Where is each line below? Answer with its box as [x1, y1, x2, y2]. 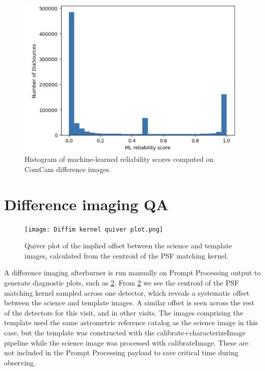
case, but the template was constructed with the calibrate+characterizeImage [4, 327, 246, 337]
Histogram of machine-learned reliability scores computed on [24, 154, 214, 164]
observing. [4, 357, 36, 367]
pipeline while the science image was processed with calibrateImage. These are [4, 337, 249, 348]
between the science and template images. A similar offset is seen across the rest [4, 297, 255, 308]
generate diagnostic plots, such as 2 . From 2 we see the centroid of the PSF [4, 277, 240, 288]
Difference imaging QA [4, 193, 169, 214]
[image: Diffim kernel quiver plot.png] [24, 225, 164, 233]
